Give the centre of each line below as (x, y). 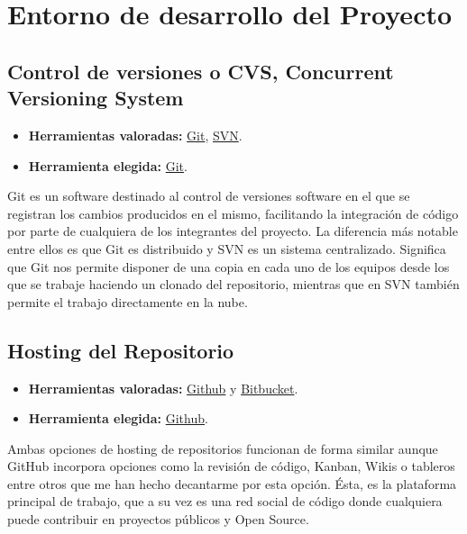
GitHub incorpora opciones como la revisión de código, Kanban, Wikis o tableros (231, 466)
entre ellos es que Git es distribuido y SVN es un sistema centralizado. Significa (227, 248)
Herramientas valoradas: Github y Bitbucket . (163, 388)
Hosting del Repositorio (121, 350)
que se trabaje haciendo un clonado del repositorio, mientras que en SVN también (233, 284)
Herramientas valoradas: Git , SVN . (135, 135)
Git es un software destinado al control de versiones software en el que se (209, 196)
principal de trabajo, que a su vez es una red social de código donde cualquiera (225, 501)
